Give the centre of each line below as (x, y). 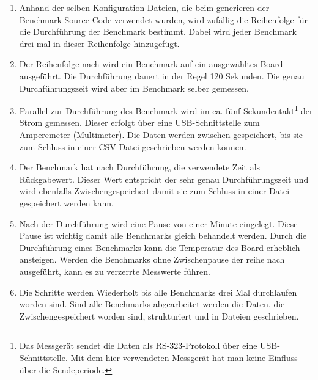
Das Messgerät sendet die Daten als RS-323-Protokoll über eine (138, 345)
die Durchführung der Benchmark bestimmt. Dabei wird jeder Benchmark (158, 31)
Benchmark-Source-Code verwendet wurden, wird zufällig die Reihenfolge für (163, 19)
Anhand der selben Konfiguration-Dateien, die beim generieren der (144, 7)
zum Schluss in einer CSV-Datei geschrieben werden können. (133, 146)
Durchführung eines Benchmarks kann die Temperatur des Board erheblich (160, 247)
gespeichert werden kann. (66, 203)
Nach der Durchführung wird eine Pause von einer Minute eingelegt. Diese (158, 223)
